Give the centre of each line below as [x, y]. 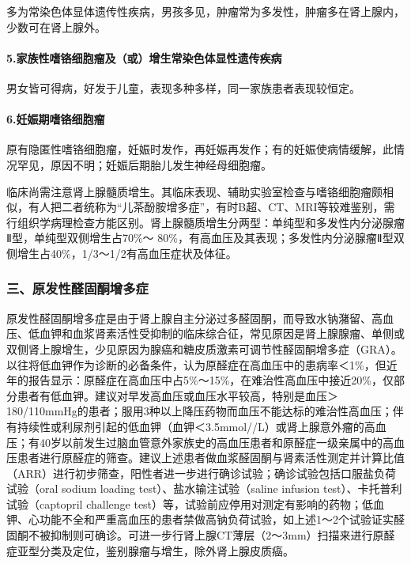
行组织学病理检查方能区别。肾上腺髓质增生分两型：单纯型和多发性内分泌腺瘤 [205, 222]
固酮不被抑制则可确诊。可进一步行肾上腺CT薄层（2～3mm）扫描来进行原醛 [201, 535]
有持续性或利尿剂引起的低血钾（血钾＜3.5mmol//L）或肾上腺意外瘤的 [185, 426]
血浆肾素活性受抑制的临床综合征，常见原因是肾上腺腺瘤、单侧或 [238, 333]
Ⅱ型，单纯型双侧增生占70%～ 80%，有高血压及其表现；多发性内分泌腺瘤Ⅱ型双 [205, 238]
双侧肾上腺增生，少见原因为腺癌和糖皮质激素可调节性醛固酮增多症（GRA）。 [204, 348]
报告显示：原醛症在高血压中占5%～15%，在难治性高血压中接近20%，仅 [211, 380]
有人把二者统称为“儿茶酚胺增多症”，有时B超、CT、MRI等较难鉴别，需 [211, 207]
